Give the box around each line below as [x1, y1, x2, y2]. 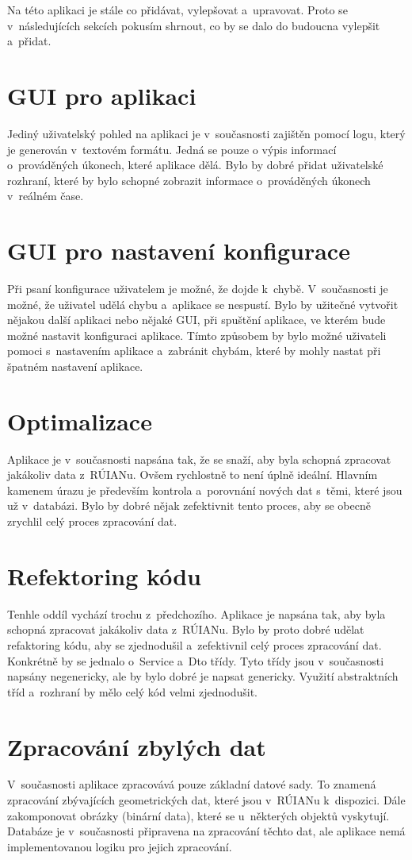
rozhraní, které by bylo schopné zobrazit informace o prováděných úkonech [7, 172, 371, 188]
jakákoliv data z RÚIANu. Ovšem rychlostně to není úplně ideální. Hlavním [7, 466, 378, 483]
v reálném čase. [7, 187, 84, 204]
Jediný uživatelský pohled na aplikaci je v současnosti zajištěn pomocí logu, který [7, 125, 406, 141]
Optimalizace [7, 404, 152, 437]
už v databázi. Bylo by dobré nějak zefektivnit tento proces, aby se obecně [7, 497, 371, 514]
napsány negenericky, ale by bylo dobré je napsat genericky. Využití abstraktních [7, 668, 399, 685]
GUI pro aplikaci [7, 79, 196, 111]
